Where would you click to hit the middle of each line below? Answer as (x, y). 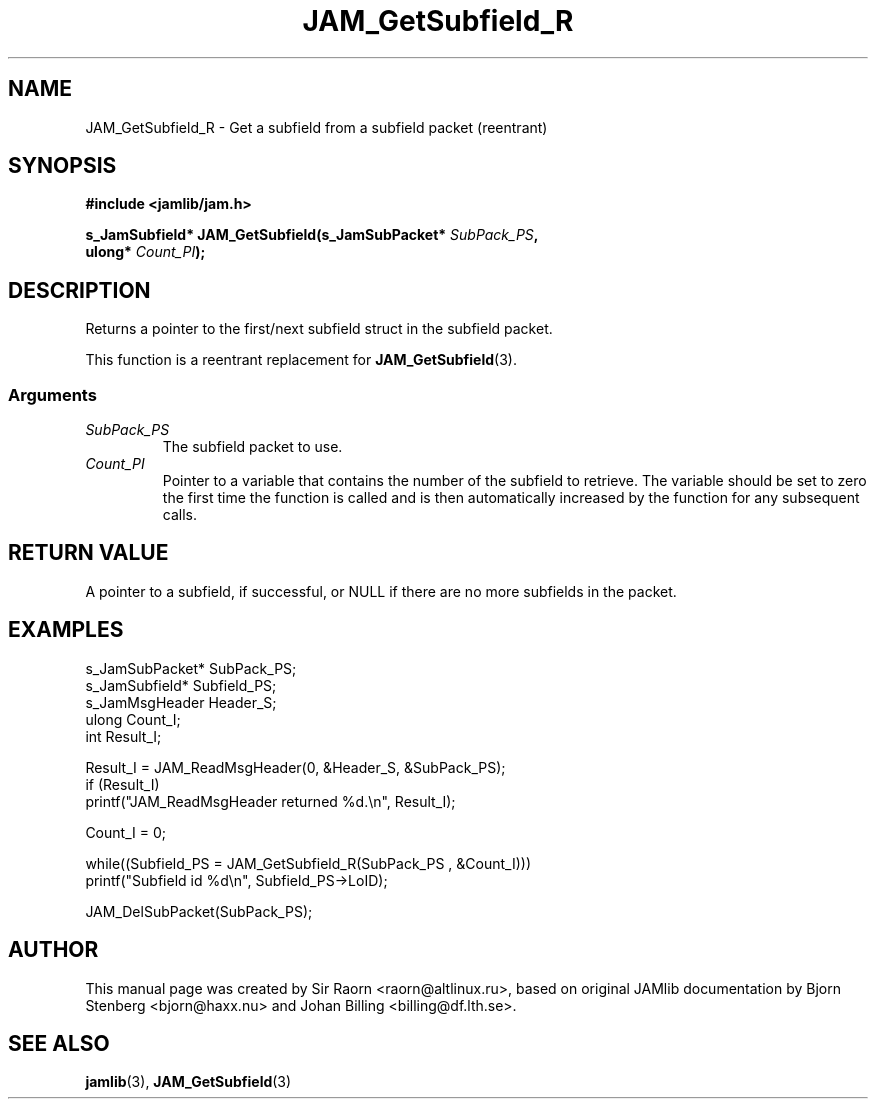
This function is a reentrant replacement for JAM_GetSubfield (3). (301, 360)
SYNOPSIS (62, 166)
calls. (179, 515)
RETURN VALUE (88, 553)
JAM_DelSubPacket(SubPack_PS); (199, 911)
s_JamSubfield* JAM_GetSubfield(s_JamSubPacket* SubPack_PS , (312, 235)
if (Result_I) (122, 784)
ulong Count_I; (133, 719)
